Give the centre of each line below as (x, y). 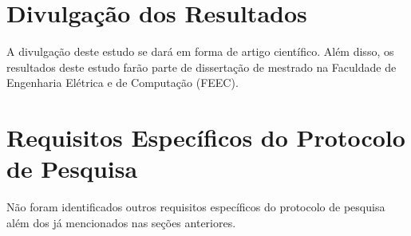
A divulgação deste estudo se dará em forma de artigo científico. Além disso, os (200, 51)
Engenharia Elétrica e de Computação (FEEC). (123, 83)
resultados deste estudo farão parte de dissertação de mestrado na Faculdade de (202, 67)
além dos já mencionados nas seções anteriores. (121, 222)
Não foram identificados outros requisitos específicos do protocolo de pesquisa (196, 207)
